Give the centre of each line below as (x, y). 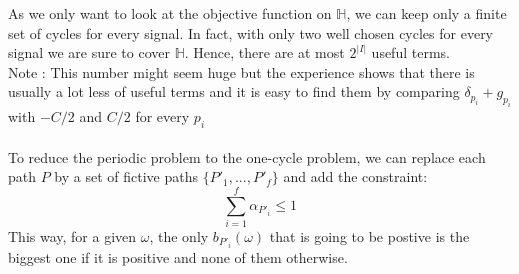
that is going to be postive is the (369, 235)
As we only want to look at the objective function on (170, 13)
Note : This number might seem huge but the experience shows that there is (241, 71)
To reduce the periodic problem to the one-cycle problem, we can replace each (247, 156)
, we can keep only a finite (426, 13)
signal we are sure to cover (89, 52)
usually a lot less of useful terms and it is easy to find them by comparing (234, 91)
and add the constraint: (355, 176)
